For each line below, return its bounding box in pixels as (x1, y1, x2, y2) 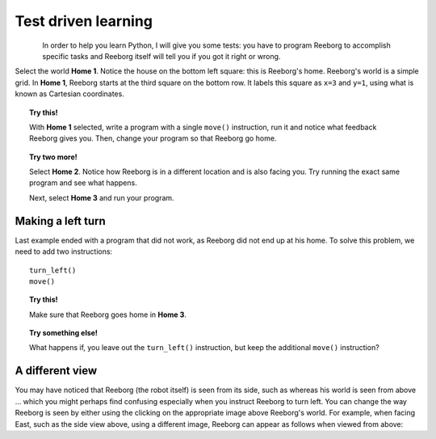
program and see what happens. (29, 178, 137, 188)
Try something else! (29, 328, 99, 338)
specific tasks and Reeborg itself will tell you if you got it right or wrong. (42, 51, 281, 61)
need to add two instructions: (15, 247, 113, 256)
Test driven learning (15, 12, 153, 30)
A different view (15, 364, 98, 378)
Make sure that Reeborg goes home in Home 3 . (29, 310, 187, 319)
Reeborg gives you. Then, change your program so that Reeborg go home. (29, 133, 277, 143)
